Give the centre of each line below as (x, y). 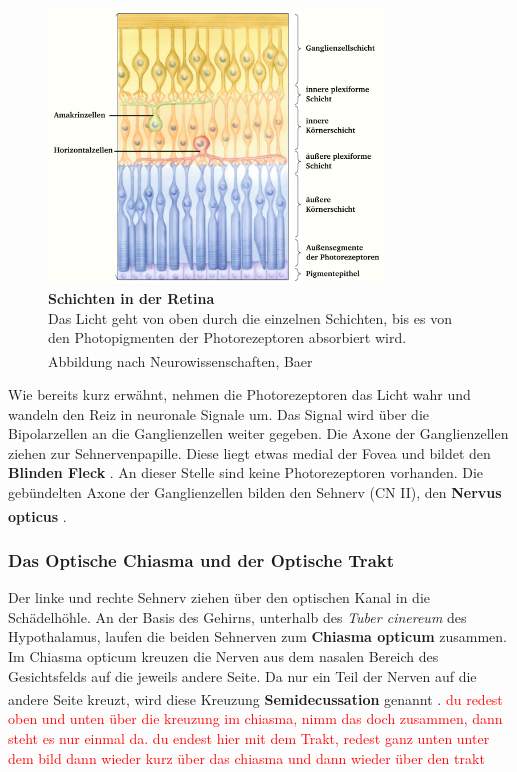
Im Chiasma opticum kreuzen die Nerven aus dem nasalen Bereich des (223, 655)
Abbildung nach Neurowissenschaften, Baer (180, 360)
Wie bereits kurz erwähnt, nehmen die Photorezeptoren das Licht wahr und (239, 394)
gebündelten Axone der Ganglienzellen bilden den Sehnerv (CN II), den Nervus (255, 492)
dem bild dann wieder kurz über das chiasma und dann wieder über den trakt (246, 757)
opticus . (37, 515)
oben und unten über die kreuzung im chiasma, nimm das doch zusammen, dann (255, 718)
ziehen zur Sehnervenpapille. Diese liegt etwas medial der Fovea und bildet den (249, 452)
